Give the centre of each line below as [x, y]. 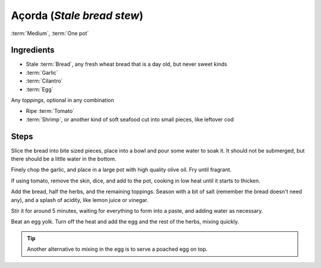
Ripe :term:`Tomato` [50, 111]
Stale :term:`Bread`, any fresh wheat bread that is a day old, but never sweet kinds [127, 64]
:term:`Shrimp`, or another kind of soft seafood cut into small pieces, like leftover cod [130, 119]
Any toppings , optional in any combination [62, 100]
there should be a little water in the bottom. [64, 159]
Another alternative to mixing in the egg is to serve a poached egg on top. [117, 249]
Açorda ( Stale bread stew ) [77, 15]
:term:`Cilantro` [44, 81]
